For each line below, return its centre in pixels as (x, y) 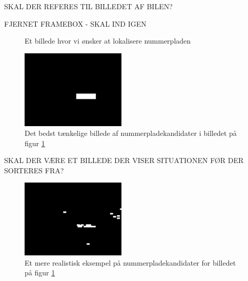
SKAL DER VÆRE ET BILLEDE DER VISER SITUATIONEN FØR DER (124, 160)
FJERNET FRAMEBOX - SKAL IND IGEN (75, 23)
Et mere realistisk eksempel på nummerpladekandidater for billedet (130, 262)
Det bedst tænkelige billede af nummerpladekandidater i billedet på (131, 133)
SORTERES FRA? (34, 170)
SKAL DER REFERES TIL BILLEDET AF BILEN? (88, 6)
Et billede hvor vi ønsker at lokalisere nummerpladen (108, 41)
